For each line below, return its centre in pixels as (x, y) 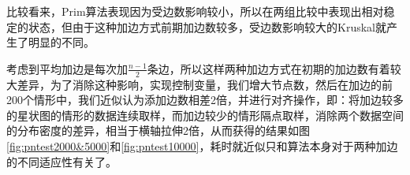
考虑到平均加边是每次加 (67, 68)
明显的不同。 (61, 42)
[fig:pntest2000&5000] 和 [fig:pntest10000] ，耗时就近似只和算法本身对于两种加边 (202, 145)
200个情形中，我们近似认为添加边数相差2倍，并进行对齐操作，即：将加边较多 (205, 100)
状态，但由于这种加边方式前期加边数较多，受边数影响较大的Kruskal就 (207, 26)
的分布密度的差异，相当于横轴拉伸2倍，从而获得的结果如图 (158, 130)
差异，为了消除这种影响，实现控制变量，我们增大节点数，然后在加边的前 (205, 84)
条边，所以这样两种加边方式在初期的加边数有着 (268, 68)
